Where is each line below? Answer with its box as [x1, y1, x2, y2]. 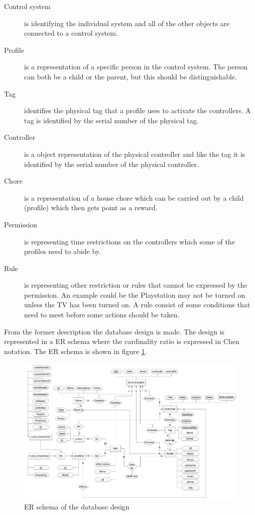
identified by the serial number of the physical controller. [24, 158, 199, 169]
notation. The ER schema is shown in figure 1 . [4, 346, 147, 356]
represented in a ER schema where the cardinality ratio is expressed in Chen [4, 336, 239, 347]
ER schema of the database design [24, 501, 130, 511]
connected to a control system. [24, 28, 118, 38]
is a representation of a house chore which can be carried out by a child [24, 192, 244, 203]
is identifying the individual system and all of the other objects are [24, 18, 230, 28]
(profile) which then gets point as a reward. [24, 202, 158, 213]
